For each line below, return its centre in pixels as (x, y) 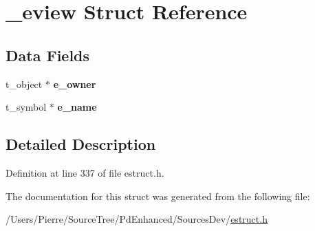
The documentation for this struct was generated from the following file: (158, 196)
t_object (24, 84)
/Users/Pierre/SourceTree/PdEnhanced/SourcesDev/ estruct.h (137, 219)
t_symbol (26, 107)
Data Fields (48, 55)
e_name (77, 107)
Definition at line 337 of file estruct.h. (85, 172)
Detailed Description (81, 144)
